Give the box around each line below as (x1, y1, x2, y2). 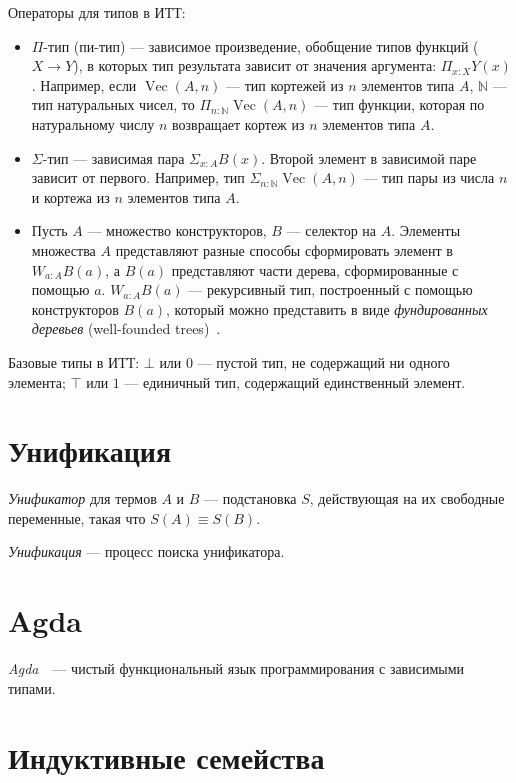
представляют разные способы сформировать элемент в (115, 239, 453, 260)
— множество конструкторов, (87, 220, 267, 241)
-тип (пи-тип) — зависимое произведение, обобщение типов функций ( (43, 35, 479, 56)
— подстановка (204, 488, 297, 509)
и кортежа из (31, 186, 110, 207)
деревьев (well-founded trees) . (31, 318, 221, 339)
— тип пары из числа (363, 167, 495, 188)
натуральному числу (31, 113, 155, 134)
